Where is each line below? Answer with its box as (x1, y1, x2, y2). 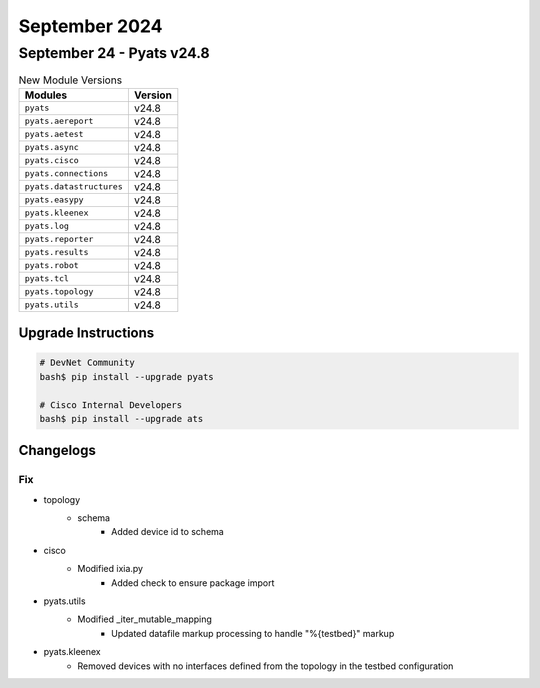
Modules (24, 88, 68, 102)
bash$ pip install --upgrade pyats (39, 371, 214, 382)
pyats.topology (24, 286, 94, 297)
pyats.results (24, 247, 89, 258)
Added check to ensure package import (111, 576, 275, 589)
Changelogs (18, 442, 97, 459)
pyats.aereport (24, 116, 94, 127)
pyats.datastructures (24, 181, 124, 192)
